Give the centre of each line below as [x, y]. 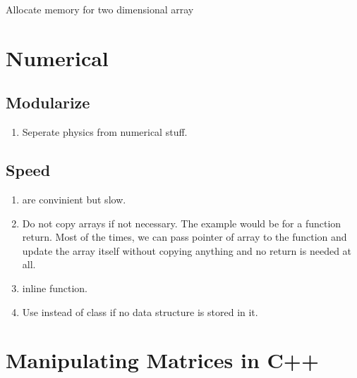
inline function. [55, 288]
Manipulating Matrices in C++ [162, 360]
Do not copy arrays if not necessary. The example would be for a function [182, 223]
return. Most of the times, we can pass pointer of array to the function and [184, 237]
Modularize [48, 102]
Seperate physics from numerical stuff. [105, 132]
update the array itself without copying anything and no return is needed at [187, 250]
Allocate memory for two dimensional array [100, 9]
